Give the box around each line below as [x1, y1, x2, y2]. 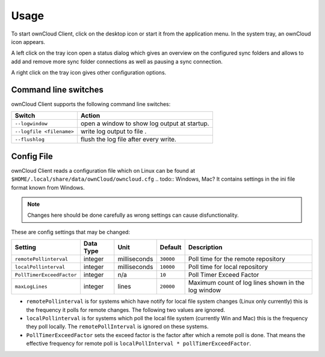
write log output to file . [80, 127, 147, 135]
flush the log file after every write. [80, 135, 177, 144]
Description [188, 243, 223, 252]
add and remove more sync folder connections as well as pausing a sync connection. [11, 58, 223, 65]
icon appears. [11, 38, 45, 45]
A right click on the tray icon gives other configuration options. [11, 69, 167, 76]
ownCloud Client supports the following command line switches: [11, 101, 171, 108]
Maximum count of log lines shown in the [188, 279, 305, 287]
